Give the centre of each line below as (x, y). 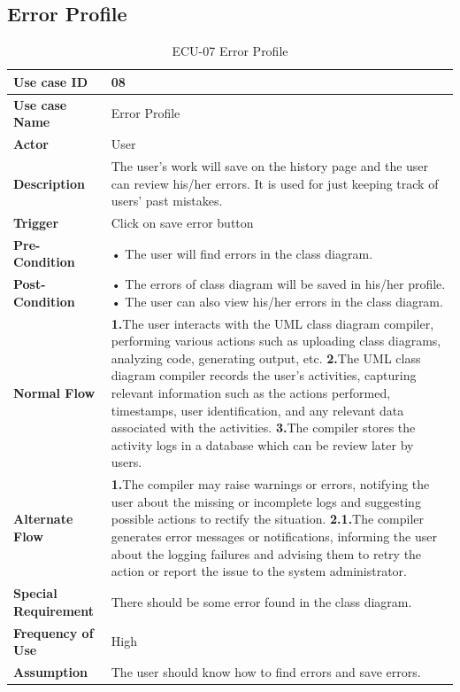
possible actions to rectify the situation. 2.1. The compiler (268, 519)
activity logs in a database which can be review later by (262, 444)
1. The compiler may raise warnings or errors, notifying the (270, 484)
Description (50, 183)
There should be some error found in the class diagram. (261, 601)
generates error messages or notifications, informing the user (274, 536)
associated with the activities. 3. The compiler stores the (263, 428)
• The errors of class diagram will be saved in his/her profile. (278, 284)
